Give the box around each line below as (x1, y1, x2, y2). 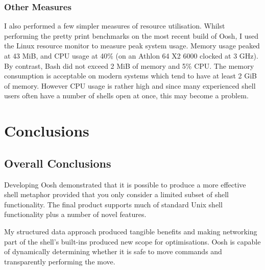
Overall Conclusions (4, 155, 111, 171)
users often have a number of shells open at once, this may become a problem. (4, 90, 249, 101)
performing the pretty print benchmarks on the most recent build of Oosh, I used (4, 30, 258, 41)
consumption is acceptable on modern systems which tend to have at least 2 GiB (4, 70, 257, 81)
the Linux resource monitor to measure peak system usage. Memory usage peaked (4, 40, 260, 51)
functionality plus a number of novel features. (4, 209, 147, 220)
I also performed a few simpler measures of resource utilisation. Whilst (4, 20, 225, 31)
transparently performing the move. (4, 256, 115, 266)
